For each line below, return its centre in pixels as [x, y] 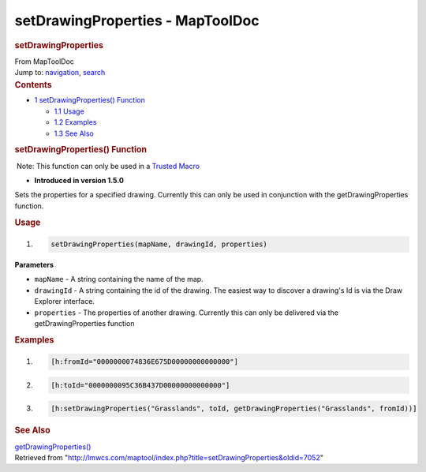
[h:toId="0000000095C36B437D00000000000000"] [140, 385]
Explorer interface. [64, 302]
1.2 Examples [75, 122]
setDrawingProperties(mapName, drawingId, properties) [159, 244]
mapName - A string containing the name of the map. [119, 279]
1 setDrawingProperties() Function [90, 100]
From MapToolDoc [45, 61]
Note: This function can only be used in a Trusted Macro [108, 166]
